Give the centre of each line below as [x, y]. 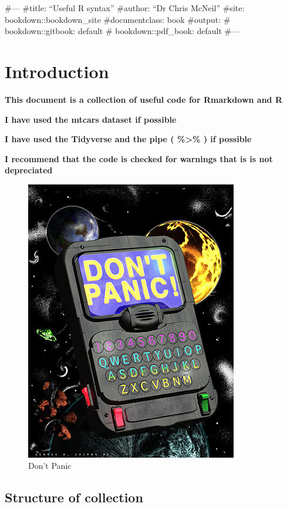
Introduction [57, 71]
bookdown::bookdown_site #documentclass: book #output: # [118, 19]
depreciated [29, 170]
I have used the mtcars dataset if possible [91, 119]
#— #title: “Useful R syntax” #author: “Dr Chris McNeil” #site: [125, 8]
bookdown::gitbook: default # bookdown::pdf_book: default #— [122, 31]
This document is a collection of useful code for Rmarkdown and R [144, 99]
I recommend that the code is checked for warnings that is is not [139, 158]
